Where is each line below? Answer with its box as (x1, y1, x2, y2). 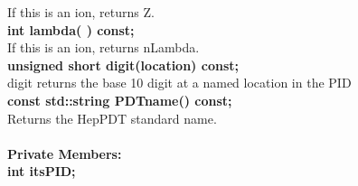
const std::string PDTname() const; (7, 90, 232, 109)
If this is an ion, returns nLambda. (7, 38, 200, 57)
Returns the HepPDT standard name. (7, 108, 217, 127)
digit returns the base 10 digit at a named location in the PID (7, 73, 352, 92)
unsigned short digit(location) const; (7, 55, 239, 74)
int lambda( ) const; (7, 20, 135, 39)
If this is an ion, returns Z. (7, 3, 155, 21)
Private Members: (7, 144, 122, 163)
